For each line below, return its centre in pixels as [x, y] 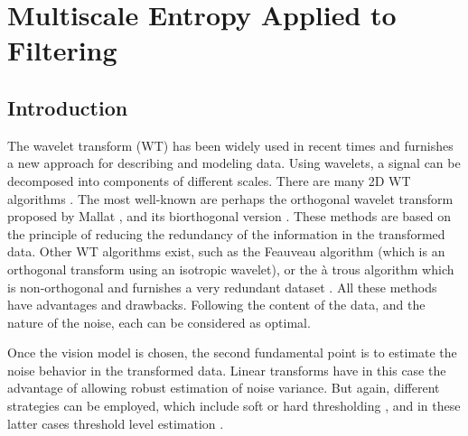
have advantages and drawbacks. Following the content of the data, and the [216, 305]
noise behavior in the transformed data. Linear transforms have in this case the [227, 370]
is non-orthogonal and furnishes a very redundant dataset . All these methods [222, 287]
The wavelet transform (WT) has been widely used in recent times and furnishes [230, 145]
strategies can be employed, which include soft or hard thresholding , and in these [234, 406]
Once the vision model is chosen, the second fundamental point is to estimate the [232, 353]
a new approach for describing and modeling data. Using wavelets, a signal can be [234, 163]
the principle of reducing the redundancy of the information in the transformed [226, 233]
